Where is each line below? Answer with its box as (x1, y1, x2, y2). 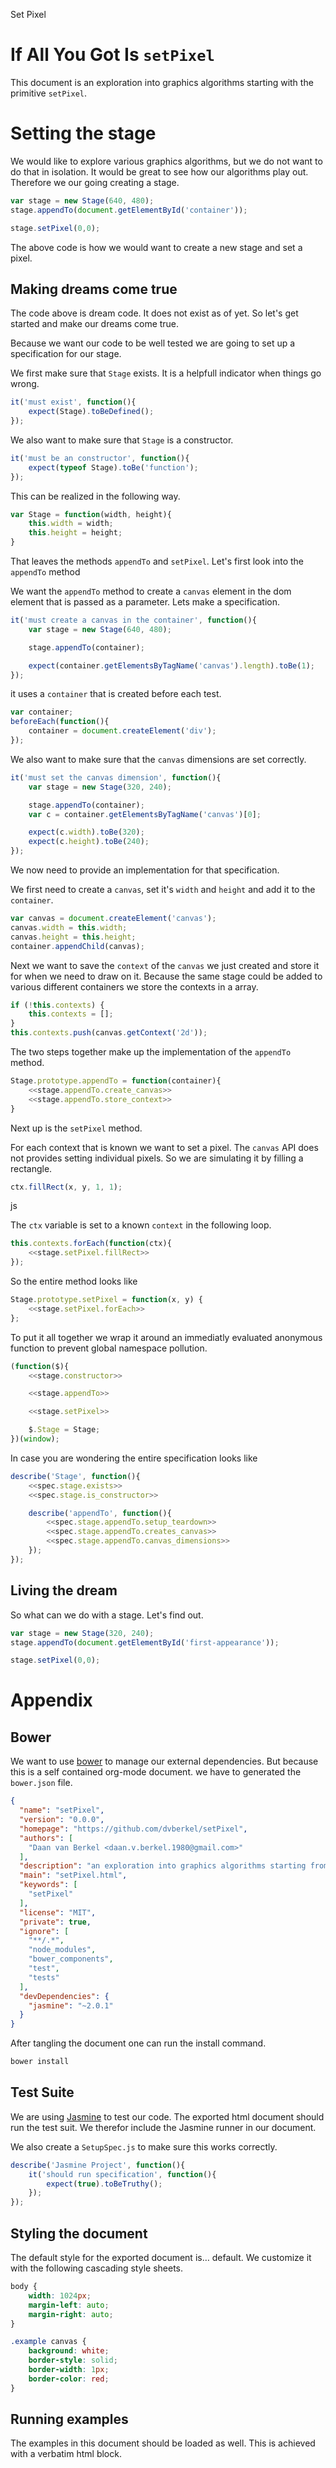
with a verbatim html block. (10, 2448, 122, 2460)
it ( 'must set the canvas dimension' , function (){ (10, 772, 222, 783)
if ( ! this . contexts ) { (10, 1000, 105, 1010)
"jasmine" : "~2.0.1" (28, 2000, 114, 2011)
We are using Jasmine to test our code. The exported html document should (10, 2110, 325, 2123)
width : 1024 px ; (28, 2290, 92, 2301)
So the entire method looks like (10, 1275, 138, 1288)
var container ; (10, 707, 74, 718)
